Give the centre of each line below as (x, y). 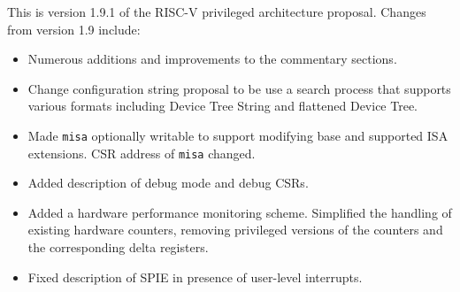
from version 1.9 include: (74, 29)
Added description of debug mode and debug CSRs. (168, 183)
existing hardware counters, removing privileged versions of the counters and (235, 230)
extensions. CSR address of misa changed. (142, 153)
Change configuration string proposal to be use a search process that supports (239, 88)
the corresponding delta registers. (118, 247)
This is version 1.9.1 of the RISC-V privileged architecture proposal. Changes (217, 12)
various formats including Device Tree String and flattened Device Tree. (222, 106)
